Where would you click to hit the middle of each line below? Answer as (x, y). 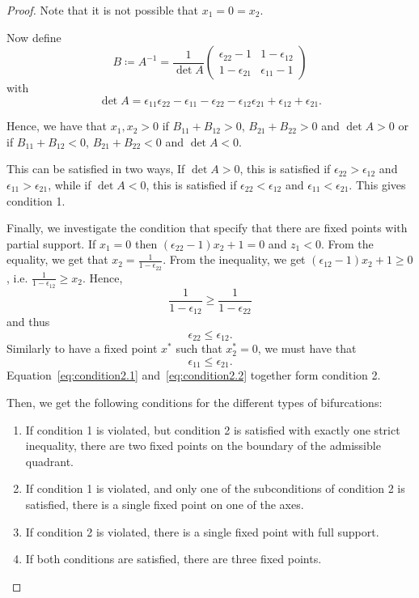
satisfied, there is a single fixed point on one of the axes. (165, 505)
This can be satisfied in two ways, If (96, 169)
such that (199, 348)
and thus (28, 322)
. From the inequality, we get (234, 259)
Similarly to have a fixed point (82, 348)
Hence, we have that (57, 126)
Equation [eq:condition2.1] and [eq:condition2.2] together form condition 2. (194, 375)
